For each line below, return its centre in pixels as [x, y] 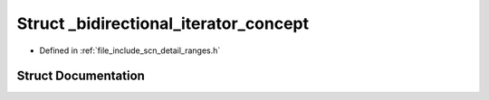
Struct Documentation [81, 76]
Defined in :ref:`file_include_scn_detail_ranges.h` [130, 50]
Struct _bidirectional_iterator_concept [163, 23]
